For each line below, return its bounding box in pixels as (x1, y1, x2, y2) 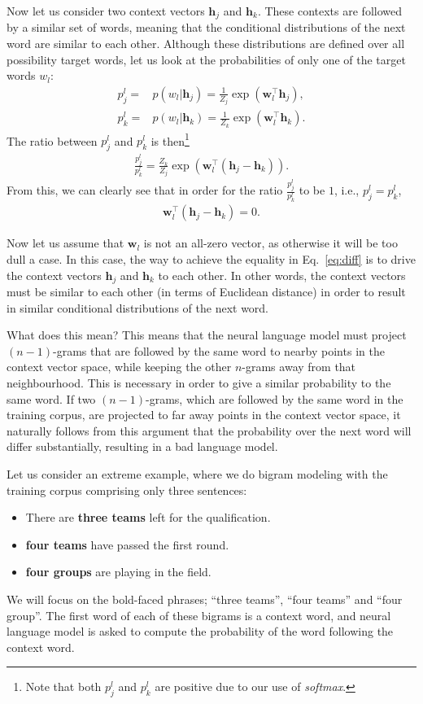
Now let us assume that (7, 234, 124, 251)
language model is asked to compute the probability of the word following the (7, 623, 394, 640)
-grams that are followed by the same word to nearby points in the (53, 342, 385, 359)
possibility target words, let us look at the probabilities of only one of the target (7, 50, 406, 68)
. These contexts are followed (257, 2, 402, 19)
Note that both (25, 678, 102, 695)
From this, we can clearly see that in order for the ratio (7, 181, 283, 199)
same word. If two (7, 390, 96, 407)
